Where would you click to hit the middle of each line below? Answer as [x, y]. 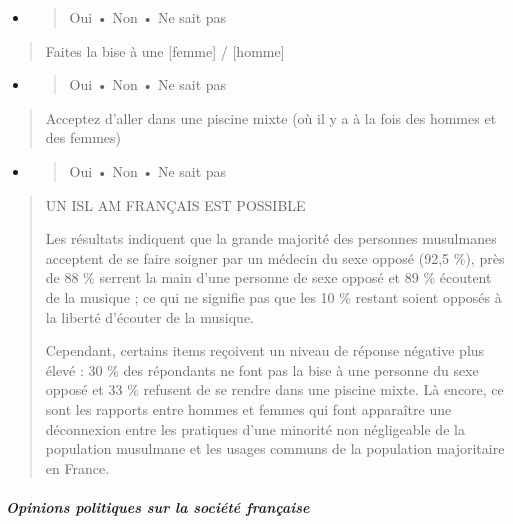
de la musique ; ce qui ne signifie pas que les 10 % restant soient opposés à [273, 296]
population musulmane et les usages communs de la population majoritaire [275, 448]
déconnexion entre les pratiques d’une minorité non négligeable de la [255, 428]
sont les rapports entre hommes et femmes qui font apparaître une [248, 408]
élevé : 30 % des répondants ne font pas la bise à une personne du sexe [262, 369]
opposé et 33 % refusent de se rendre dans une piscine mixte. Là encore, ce [274, 389]
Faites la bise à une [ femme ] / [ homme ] [165, 50]
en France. [77, 467]
